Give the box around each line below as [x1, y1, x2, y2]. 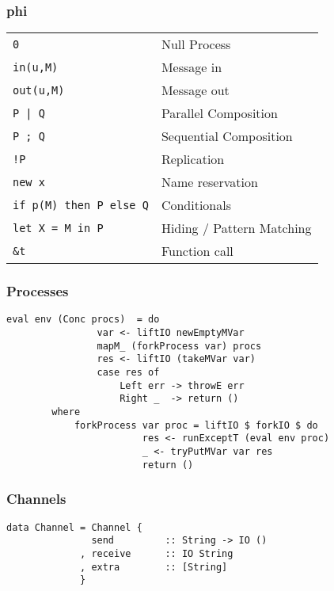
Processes [6, 281, 69, 301]
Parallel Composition [161, 104, 278, 123]
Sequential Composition [161, 127, 293, 146]
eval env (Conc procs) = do [6, 314, 160, 326]
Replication [161, 150, 225, 169]
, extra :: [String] [80, 561, 228, 573]
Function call [161, 242, 233, 261]
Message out [161, 81, 230, 100]
